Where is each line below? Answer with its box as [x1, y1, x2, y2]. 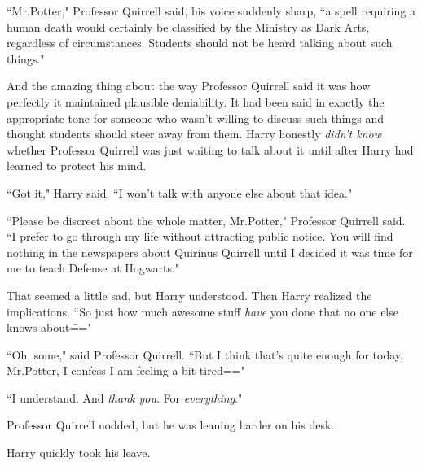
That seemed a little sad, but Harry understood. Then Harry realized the [7, 286, 372, 303]
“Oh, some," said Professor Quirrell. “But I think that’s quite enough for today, [7, 346, 403, 363]
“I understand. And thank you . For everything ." [7, 389, 243, 406]
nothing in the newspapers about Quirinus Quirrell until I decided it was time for [7, 243, 413, 260]
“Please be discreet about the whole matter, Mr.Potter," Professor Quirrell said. [7, 211, 406, 229]
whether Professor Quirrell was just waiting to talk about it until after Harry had [7, 141, 414, 158]
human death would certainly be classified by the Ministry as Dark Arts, [7, 18, 370, 35]
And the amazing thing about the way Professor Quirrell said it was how [7, 77, 371, 94]
